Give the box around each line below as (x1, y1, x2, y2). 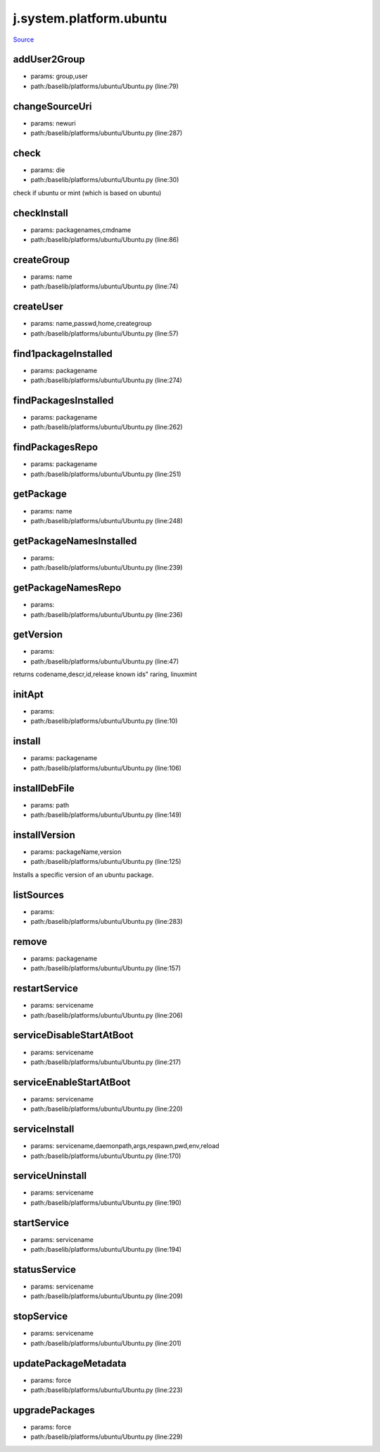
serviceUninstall (13, 1170, 87, 1182)
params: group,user (30, 72, 88, 80)
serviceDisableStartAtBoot (13, 1030, 134, 1042)
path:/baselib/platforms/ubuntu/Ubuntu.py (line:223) (30, 1386, 183, 1394)
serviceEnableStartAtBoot (13, 1076, 131, 1088)
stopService (13, 1310, 68, 1322)
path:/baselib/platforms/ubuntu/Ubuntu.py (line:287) (30, 129, 183, 138)
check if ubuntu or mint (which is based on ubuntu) (13, 188, 162, 197)
